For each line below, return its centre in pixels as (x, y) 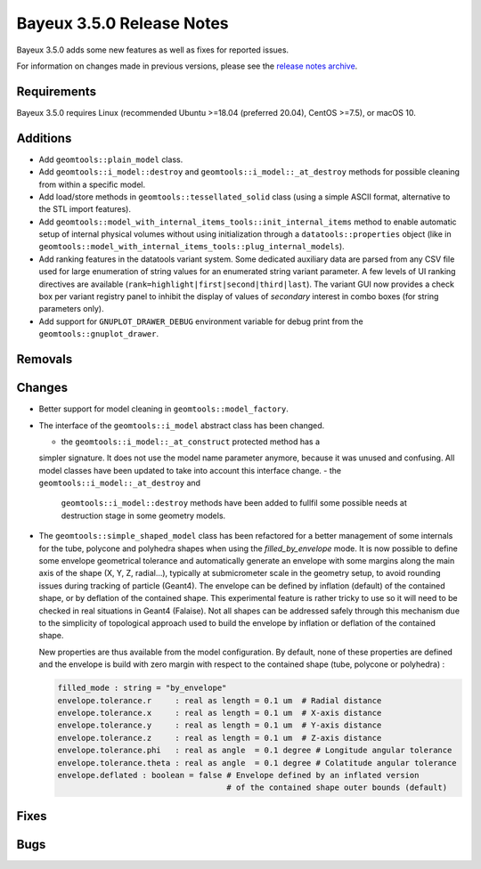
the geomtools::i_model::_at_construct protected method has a (191, 442)
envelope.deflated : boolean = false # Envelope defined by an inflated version (238, 775)
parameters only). (71, 309)
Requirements (57, 91)
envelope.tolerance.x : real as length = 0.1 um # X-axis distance (220, 713)
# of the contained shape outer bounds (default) (337, 788)
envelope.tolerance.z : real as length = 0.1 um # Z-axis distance (220, 738)
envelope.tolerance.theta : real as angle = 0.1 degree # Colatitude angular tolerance (257, 763)
